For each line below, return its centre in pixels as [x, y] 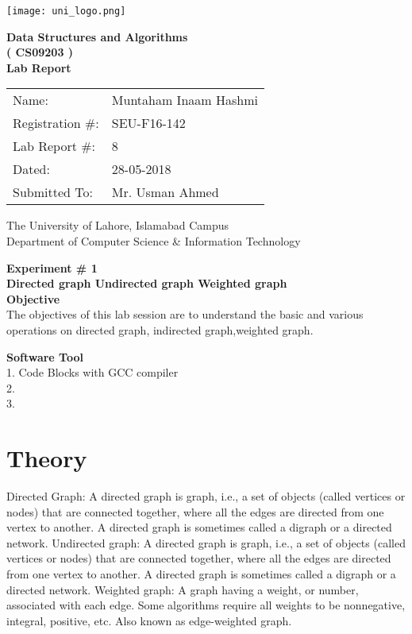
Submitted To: [53, 192]
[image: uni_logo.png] [66, 11]
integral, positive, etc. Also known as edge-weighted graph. [149, 620]
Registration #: [56, 123]
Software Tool [45, 356]
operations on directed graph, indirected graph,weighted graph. [160, 330]
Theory [47, 458]
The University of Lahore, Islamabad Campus [118, 225]
